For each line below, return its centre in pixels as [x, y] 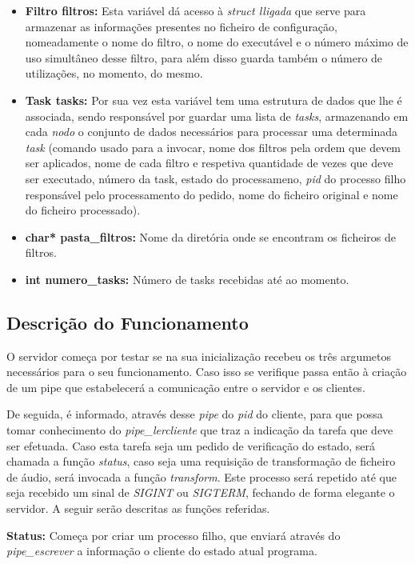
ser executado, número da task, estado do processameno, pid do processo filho [215, 178]
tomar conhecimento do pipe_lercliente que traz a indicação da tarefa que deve [200, 430]
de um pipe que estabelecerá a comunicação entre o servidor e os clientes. [186, 387]
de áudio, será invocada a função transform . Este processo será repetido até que [202, 476]
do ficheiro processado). [83, 210]
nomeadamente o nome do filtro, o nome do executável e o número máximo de [217, 42]
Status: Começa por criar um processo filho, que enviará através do [174, 535]
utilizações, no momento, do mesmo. [114, 73]
